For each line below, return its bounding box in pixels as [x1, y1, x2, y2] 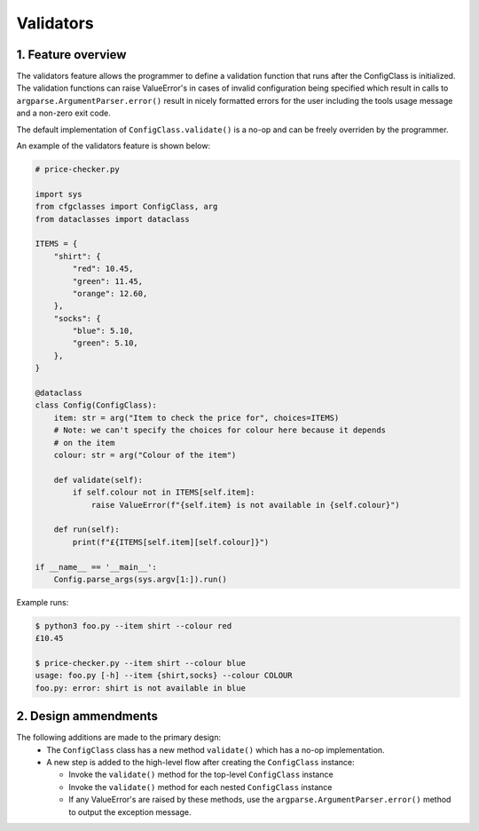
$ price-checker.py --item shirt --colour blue [35, 658, 246, 669]
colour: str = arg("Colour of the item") [53, 449, 237, 460]
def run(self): [53, 525, 120, 534]
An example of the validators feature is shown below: [16, 140, 211, 151]
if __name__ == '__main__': [35, 562, 157, 572]
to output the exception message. [68, 806, 192, 817]
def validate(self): [53, 475, 144, 485]
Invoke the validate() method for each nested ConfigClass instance [68, 781, 333, 792]
